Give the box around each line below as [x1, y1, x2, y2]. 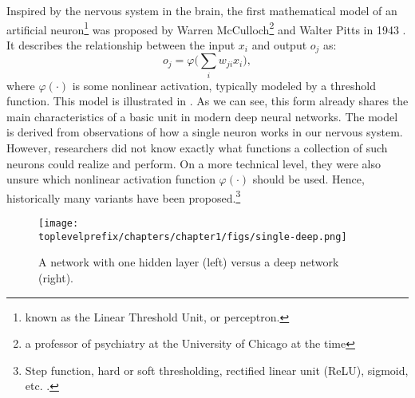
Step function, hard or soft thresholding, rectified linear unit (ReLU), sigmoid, [25, 361, 409, 378]
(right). [38, 269, 74, 286]
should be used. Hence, [252, 171, 365, 187]
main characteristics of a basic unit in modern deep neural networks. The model [6, 108, 398, 124]
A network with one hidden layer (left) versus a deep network [38, 254, 339, 270]
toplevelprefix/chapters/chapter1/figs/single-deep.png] [38, 231, 347, 242]
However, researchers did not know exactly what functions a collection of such [6, 140, 388, 156]
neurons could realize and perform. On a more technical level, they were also [6, 155, 381, 171]
